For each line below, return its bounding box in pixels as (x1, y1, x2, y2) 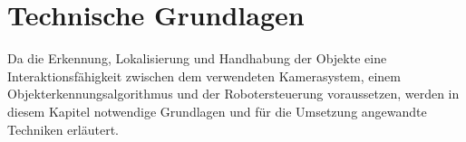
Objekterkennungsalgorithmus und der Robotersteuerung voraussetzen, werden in (7, 84, 460, 103)
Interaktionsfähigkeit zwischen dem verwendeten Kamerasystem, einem (7, 66, 401, 85)
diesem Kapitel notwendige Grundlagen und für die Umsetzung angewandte (7, 101, 427, 120)
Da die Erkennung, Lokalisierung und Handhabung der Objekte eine (7, 49, 387, 68)
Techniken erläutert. (7, 119, 119, 138)
